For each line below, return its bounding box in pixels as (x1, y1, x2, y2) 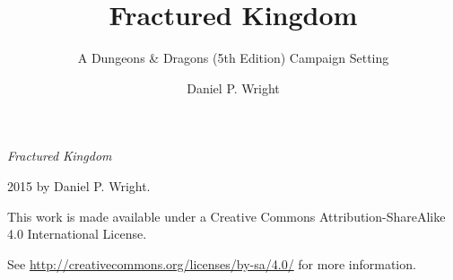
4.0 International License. (7, 224, 147, 243)
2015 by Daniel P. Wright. (7, 176, 151, 195)
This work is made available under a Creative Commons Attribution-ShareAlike (7, 206, 446, 225)
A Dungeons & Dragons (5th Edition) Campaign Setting (77, 48, 389, 67)
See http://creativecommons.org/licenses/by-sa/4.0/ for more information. (7, 254, 416, 273)
